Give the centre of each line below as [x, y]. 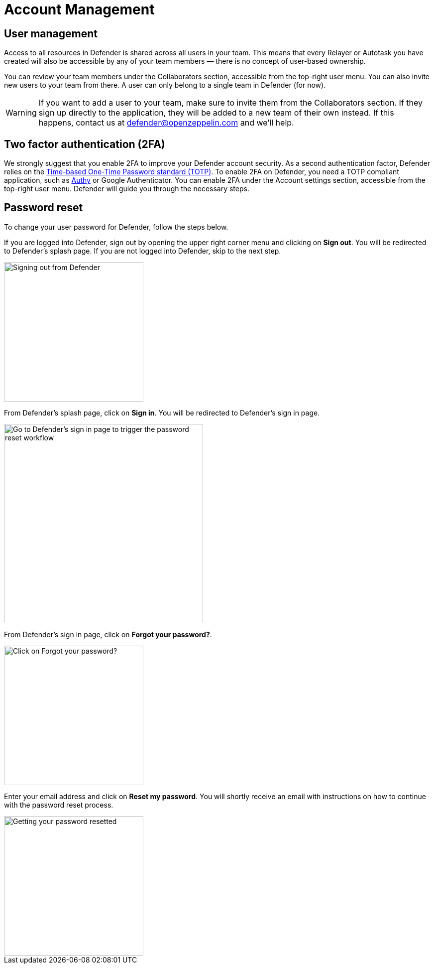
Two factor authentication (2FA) [85, 144]
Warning [21, 113]
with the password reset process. [59, 805]
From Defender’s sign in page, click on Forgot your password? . [108, 634]
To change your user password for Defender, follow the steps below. [116, 227]
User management [51, 33]
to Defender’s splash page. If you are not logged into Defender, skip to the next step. [143, 251]
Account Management [79, 9]
